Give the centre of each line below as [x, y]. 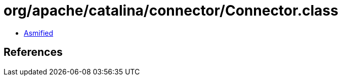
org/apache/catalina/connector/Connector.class [171, 11]
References [33, 52]
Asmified [39, 33]
